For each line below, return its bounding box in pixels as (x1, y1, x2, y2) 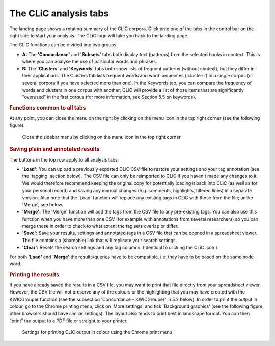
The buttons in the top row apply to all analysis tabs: (9, 156, 119, 163)
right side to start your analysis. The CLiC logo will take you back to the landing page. (9, 32, 189, 38)
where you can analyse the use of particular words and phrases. (22, 59, 157, 65)
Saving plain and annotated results (9, 146, 100, 153)
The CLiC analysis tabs (9, 8, 109, 19)
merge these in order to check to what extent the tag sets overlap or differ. (22, 223, 179, 229)
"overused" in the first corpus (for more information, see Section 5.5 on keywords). (22, 94, 196, 100)
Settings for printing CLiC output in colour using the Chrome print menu (22, 329, 173, 335)
